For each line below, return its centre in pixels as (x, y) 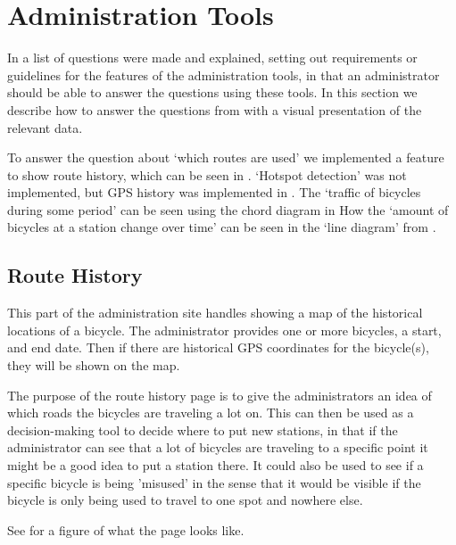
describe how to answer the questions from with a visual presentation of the (215, 109)
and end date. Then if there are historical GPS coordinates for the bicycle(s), (218, 347)
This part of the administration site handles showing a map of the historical (215, 313)
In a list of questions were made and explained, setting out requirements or (212, 58)
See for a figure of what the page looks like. (126, 529)
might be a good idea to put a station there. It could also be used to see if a (216, 465)
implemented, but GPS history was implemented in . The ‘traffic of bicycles (214, 192)
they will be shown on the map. (94, 365)
